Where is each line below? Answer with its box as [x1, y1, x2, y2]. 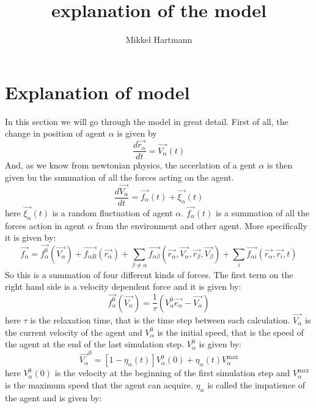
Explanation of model [5, 79, 190, 104]
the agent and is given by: [5, 391, 102, 404]
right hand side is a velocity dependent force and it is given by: [5, 280, 241, 293]
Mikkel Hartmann [125, 33, 193, 46]
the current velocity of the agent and [5, 325, 142, 338]
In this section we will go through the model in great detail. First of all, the [5, 115, 288, 127]
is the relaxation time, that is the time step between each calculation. [30, 313, 290, 326]
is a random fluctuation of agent [52, 206, 173, 219]
